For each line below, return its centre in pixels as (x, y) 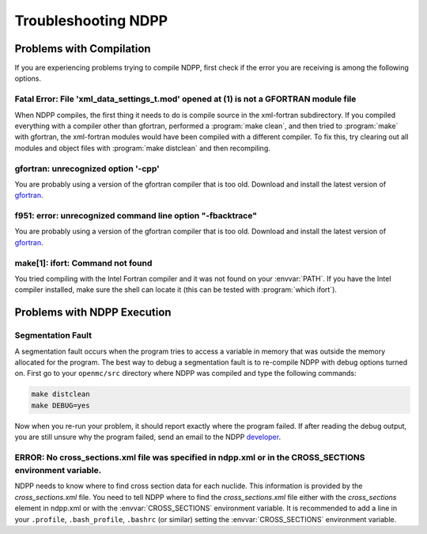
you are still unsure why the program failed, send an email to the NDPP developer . (147, 437)
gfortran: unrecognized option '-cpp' (87, 169)
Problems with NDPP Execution (93, 312)
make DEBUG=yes (60, 405)
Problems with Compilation (83, 49)
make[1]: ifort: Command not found (83, 263)
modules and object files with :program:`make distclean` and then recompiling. (142, 148)
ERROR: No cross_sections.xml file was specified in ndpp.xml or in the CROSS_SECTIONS (190, 457)
